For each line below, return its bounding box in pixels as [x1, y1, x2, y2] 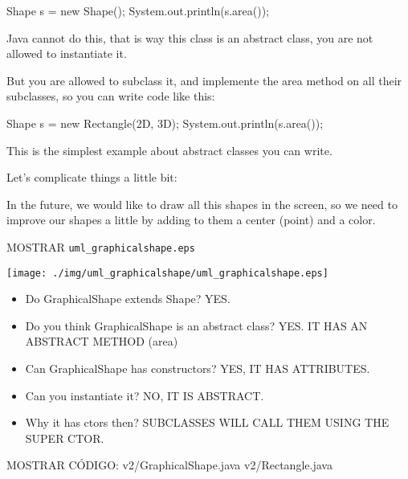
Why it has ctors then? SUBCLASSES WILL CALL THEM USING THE [25, 414, 390, 431]
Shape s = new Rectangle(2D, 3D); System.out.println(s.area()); [6, 114, 324, 131]
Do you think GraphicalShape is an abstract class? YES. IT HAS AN [25, 317, 368, 334]
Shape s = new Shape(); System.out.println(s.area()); [6, 2, 270, 18]
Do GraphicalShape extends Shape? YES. [25, 290, 231, 307]
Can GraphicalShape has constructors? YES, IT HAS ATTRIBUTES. [25, 360, 370, 377]
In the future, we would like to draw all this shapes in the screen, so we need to [6, 195, 398, 212]
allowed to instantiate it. [6, 45, 127, 62]
